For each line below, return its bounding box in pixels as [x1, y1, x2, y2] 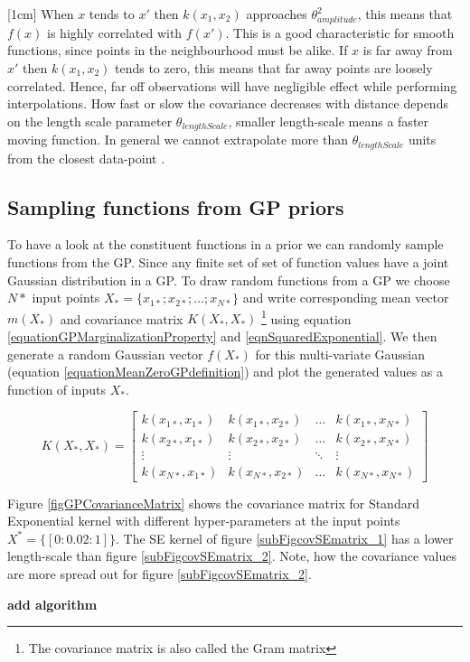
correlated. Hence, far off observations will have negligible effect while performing [7, 76, 457, 95]
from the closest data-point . [7, 148, 165, 167]
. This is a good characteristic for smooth [225, 23, 455, 42]
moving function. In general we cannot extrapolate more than [7, 130, 348, 149]
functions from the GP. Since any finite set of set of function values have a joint [7, 253, 449, 271]
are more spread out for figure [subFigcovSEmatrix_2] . [7, 564, 312, 583]
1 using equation [261, 306, 352, 328]
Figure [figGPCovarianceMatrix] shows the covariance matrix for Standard [7, 493, 419, 512]
